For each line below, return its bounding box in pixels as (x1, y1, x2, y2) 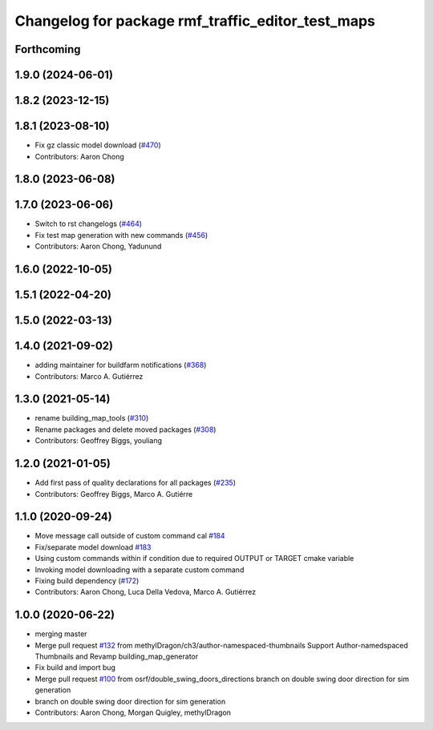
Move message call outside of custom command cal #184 (34, 531, 225, 541)
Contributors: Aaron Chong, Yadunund (34, 241, 162, 252)
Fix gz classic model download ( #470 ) (34, 140, 161, 150)
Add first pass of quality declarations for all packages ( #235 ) (34, 478, 237, 488)
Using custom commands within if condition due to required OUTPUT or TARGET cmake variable (34, 554, 354, 563)
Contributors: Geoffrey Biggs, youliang (34, 436, 162, 446)
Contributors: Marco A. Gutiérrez (34, 371, 144, 381)
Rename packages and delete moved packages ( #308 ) (34, 425, 216, 434)
